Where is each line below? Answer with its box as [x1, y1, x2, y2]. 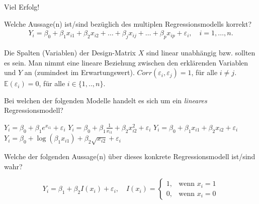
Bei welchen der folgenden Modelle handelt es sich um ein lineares [4, 95, 207, 105]
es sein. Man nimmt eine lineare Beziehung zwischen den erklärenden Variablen [4, 57, 248, 67]
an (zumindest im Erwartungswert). [24, 67, 135, 78]
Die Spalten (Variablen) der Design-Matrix [4, 47, 136, 58]
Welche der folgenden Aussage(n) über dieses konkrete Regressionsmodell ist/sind [4, 151, 255, 162]
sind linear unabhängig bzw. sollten [146, 47, 255, 58]
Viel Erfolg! [4, 2, 40, 12]
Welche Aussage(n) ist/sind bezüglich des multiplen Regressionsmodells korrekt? [4, 18, 252, 29]
